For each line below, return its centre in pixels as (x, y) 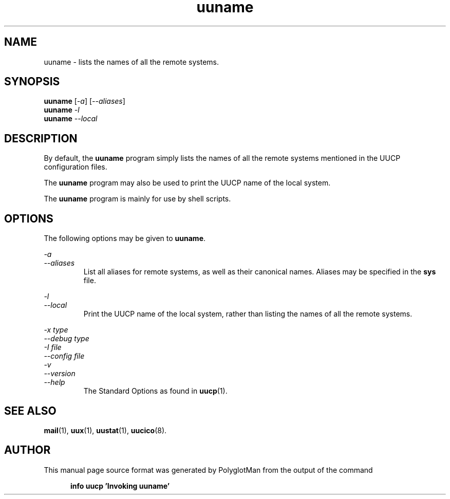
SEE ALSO (30, 411)
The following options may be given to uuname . (125, 238)
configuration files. (76, 167)
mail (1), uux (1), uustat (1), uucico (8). (105, 430)
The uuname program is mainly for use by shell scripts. (137, 199)
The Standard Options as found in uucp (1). (155, 391)
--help (54, 382)
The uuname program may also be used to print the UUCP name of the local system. (187, 183)
